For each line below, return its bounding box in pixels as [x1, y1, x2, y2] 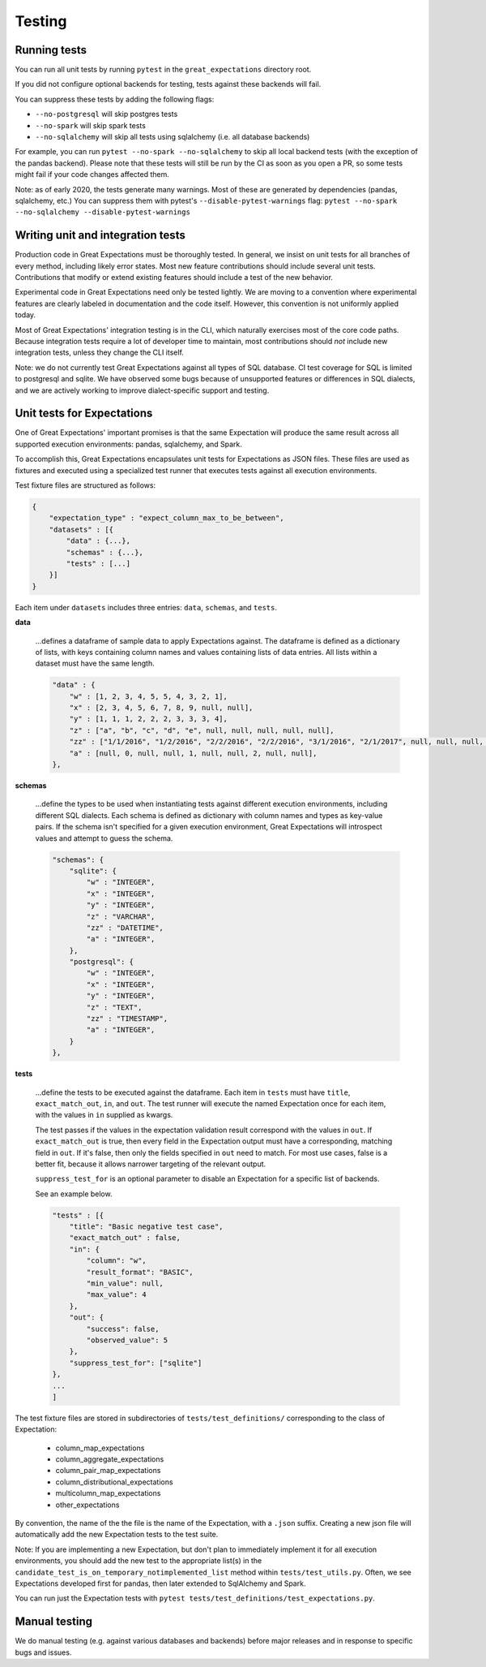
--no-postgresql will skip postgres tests [35, 110, 178, 119]
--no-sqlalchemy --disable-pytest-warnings [15, 208, 190, 217]
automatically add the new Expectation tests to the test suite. [15, 1530, 219, 1540]
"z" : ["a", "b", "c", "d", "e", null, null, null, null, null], [69, 726, 335, 734]
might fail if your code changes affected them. [15, 170, 169, 179]
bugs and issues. [15, 1648, 72, 1657]
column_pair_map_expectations [55, 1466, 161, 1475]
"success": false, [86, 1324, 160, 1333]
